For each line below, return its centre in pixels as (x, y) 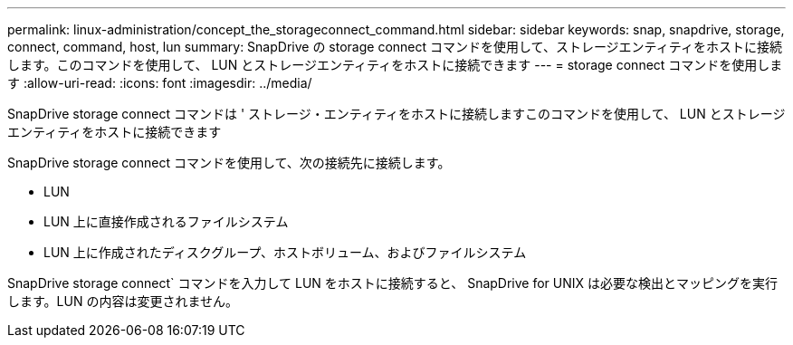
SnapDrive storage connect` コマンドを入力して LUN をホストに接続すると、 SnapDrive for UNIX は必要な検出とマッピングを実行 (393, 283)
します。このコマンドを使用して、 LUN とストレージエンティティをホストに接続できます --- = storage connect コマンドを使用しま (395, 65)
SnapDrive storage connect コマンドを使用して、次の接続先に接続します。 (229, 163)
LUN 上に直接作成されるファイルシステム (166, 221)
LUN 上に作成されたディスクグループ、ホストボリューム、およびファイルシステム (285, 252)
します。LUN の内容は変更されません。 (123, 301)
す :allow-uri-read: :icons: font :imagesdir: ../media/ (160, 83)
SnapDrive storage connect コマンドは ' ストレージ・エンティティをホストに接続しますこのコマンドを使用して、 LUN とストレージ (396, 114)
